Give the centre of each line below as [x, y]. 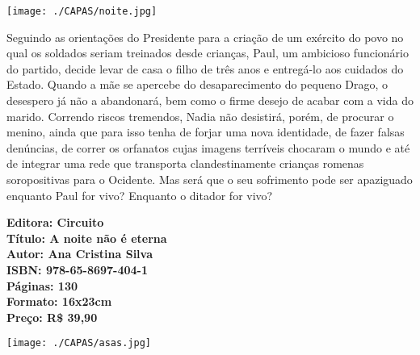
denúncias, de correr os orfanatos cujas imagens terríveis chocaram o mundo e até [208, 147]
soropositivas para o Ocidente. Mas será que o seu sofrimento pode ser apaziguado [210, 179]
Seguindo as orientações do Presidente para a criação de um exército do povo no [205, 37]
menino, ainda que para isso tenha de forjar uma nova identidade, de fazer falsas [206, 132]
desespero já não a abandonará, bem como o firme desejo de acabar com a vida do [210, 100]
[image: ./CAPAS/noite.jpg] [82, 11]
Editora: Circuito [55, 222]
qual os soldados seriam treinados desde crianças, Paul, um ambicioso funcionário [208, 53]
